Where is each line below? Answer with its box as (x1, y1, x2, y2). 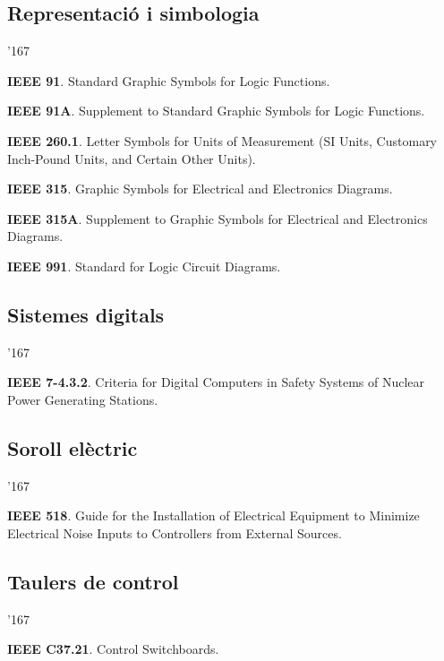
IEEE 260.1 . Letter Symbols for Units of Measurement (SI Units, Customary (7, 131, 438, 150)
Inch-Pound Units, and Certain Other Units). (7, 149, 256, 167)
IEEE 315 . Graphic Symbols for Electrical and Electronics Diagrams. (7, 179, 393, 198)
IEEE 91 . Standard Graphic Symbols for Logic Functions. (7, 71, 330, 90)
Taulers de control (7, 567, 179, 595)
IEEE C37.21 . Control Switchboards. (7, 640, 219, 658)
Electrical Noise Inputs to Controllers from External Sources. (7, 523, 342, 542)
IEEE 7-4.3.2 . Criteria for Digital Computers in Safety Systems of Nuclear (7, 373, 425, 391)
